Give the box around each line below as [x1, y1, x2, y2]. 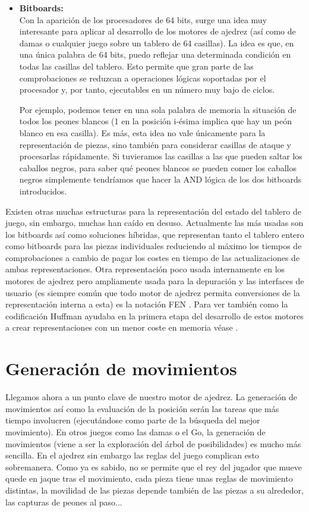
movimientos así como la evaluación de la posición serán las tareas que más [5, 402, 279, 414]
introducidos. [19, 184, 67, 197]
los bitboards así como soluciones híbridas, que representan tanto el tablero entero [5, 228, 304, 240]
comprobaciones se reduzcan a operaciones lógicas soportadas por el [19, 71, 266, 84]
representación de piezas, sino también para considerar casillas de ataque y [19, 138, 291, 150]
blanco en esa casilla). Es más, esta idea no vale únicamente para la [19, 126, 266, 139]
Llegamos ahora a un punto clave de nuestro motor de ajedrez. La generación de [5, 391, 298, 403]
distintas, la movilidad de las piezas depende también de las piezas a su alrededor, [5, 483, 304, 496]
